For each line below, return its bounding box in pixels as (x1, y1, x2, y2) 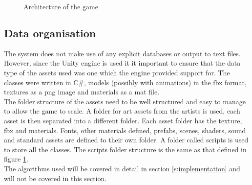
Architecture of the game (23, 1, 98, 11)
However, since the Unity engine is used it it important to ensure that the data (4, 58, 241, 68)
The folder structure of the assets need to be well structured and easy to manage (4, 96, 246, 106)
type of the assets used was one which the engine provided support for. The (4, 67, 230, 77)
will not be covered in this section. (4, 173, 107, 183)
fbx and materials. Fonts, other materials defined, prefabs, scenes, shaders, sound (4, 125, 246, 135)
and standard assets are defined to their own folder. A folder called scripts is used (4, 135, 249, 145)
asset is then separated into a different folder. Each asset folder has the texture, (4, 115, 242, 125)
